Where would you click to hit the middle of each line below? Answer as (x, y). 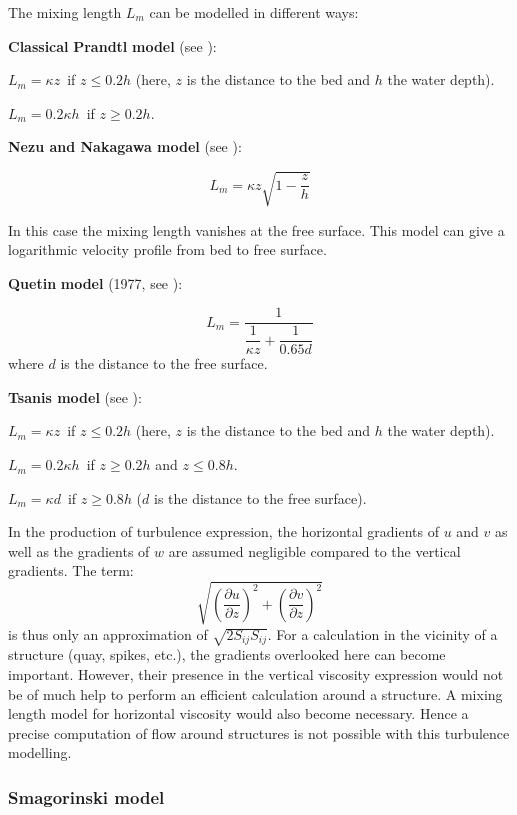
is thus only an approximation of (108, 633)
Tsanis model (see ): (75, 396)
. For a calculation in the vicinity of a (382, 633)
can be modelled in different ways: (254, 12)
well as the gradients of (79, 550)
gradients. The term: (71, 570)
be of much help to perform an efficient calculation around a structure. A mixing (255, 693)
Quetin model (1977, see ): (95, 282)
